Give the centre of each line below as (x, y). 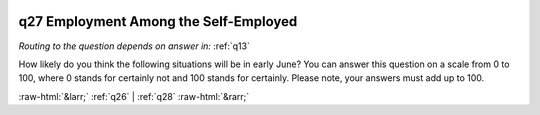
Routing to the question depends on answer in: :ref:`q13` (134, 46)
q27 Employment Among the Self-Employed (158, 21)
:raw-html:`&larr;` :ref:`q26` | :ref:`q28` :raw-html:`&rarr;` (134, 96)
